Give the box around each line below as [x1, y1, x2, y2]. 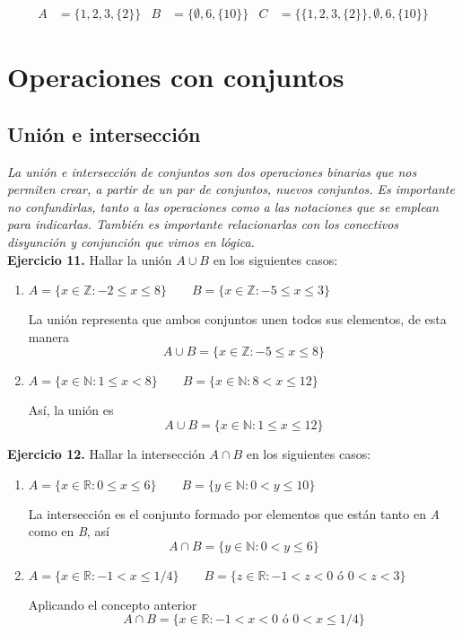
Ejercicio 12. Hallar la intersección [7, 444, 205, 462]
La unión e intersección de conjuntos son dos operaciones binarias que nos [7, 162, 417, 181]
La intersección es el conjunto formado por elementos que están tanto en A [28, 504, 440, 523]
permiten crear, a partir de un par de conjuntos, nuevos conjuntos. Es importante [7, 180, 455, 198]
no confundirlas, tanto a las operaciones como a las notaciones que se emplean [7, 197, 439, 216]
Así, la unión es [28, 401, 114, 419]
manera [28, 327, 69, 346]
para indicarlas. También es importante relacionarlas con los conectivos [7, 215, 399, 233]
